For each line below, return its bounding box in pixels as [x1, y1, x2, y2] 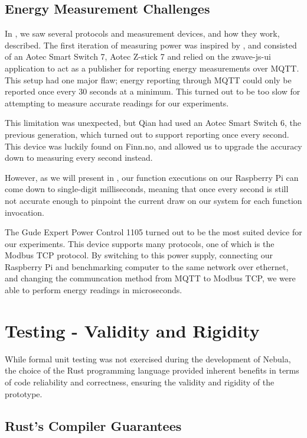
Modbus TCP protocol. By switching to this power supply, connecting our [5, 249, 273, 261]
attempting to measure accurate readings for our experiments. [5, 96, 229, 109]
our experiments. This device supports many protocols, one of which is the [5, 237, 275, 249]
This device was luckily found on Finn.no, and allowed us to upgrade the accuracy [5, 139, 302, 152]
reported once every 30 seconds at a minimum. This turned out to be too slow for [5, 85, 301, 98]
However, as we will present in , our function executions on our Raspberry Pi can [5, 171, 299, 183]
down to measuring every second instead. [5, 151, 153, 164]
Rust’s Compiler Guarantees [5, 416, 182, 434]
